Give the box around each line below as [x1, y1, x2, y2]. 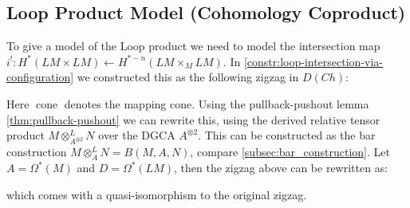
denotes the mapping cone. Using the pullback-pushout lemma [64, 95, 369, 112]
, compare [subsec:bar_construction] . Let [190, 143, 390, 160]
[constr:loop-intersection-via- [243, 53, 383, 69]
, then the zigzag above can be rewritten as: [173, 159, 388, 176]
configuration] [6, 69, 74, 85]
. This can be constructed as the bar [198, 127, 376, 143]
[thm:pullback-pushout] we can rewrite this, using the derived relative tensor [6, 111, 380, 128]
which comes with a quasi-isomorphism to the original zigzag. [6, 186, 307, 202]
